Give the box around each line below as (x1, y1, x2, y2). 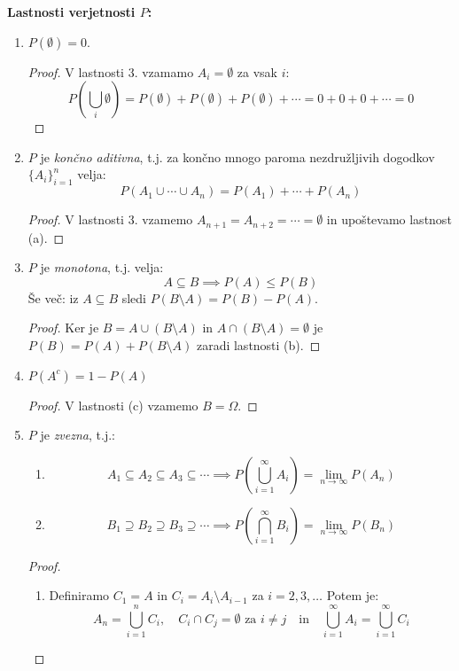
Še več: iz (27, 288, 79, 307)
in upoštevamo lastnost (326, 210, 452, 229)
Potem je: (326, 586, 379, 605)
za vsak (237, 62, 277, 81)
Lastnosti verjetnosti (7, 3, 136, 20)
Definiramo (49, 586, 110, 605)
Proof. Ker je (27, 318, 99, 337)
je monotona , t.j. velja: (40, 258, 164, 277)
